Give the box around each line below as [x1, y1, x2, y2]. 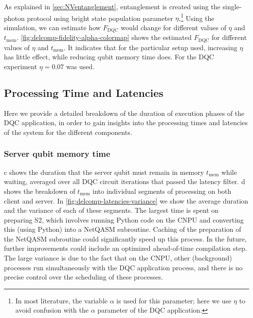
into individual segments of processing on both [92, 186, 232, 196]
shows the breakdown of [4, 186, 75, 196]
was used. [66, 61, 95, 71]
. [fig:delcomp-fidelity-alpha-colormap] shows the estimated [17, 32, 192, 42]
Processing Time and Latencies [4, 85, 163, 100]
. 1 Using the [179, 11, 215, 23]
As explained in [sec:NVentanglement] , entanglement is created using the [4, 1, 220, 11]
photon [4, 13, 25, 23]
